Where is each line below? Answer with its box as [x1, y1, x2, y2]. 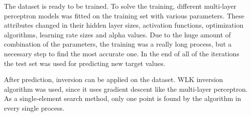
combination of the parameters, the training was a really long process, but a [4, 39, 232, 49]
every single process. [4, 102, 64, 113]
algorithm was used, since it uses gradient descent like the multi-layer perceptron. [4, 83, 248, 94]
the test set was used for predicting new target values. [4, 58, 166, 68]
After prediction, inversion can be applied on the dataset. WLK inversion [4, 74, 223, 84]
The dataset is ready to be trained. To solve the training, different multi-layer [4, 1, 237, 11]
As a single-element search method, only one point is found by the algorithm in [4, 93, 241, 103]
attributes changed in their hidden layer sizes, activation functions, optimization [4, 20, 244, 30]
